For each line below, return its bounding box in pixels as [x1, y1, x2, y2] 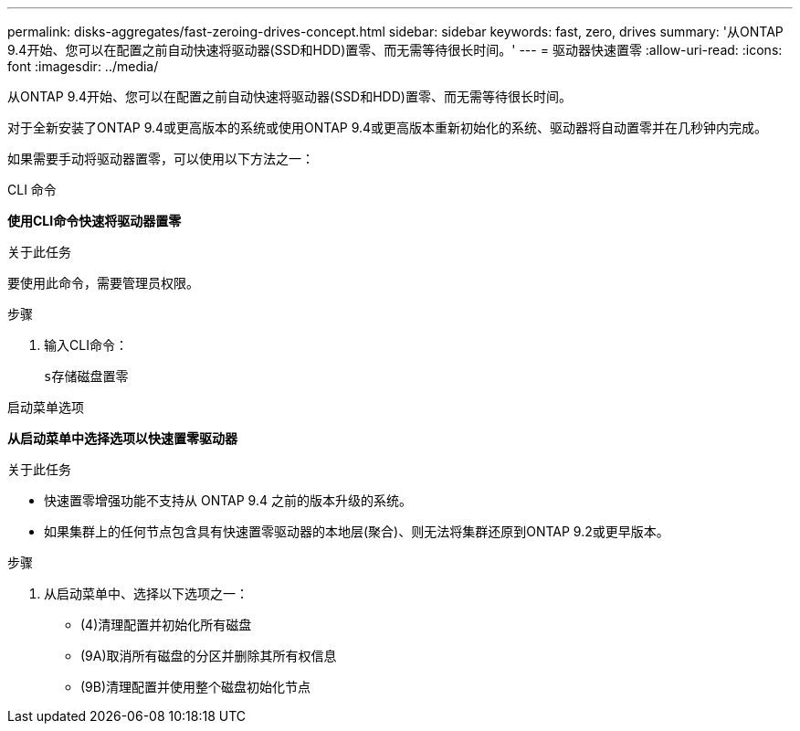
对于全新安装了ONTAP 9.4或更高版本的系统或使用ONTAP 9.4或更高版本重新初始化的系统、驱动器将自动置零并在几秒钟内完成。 [7, 120, 768, 135]
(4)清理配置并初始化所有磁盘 [80, 617, 252, 632]
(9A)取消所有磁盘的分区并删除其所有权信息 [80, 648, 337, 663]
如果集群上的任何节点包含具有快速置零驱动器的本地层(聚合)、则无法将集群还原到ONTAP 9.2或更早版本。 [44, 524, 669, 539]
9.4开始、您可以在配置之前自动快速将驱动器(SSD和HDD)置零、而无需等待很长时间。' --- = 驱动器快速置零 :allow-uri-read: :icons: [7, 42, 783, 58]
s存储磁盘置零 [44, 369, 129, 384]
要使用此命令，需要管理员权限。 [7, 275, 199, 291]
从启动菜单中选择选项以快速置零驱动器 [7, 430, 237, 446]
